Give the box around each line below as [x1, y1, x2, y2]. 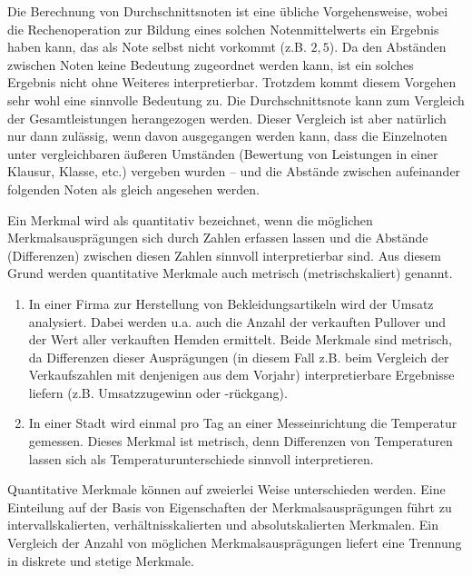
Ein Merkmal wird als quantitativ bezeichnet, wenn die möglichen [7, 210, 373, 229]
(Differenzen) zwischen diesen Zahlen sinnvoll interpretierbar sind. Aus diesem [7, 245, 442, 264]
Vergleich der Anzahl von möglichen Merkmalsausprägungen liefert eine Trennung [7, 533, 462, 552]
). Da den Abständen [329, 37, 447, 56]
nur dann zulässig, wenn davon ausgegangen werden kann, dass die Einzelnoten [7, 126, 447, 145]
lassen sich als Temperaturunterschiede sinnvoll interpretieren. [28, 449, 374, 468]
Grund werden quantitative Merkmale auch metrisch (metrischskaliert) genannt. [7, 263, 453, 283]
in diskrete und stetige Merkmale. [7, 551, 194, 570]
